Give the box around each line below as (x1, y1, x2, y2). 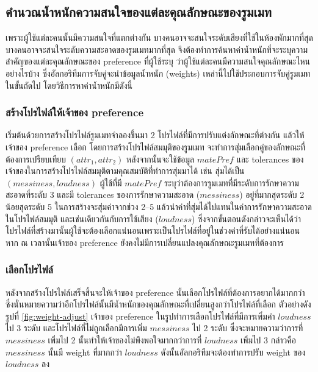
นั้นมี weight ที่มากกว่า (48, 345, 122, 358)
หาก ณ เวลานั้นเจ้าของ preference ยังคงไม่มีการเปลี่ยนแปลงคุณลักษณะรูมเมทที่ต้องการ (5, 236, 284, 248)
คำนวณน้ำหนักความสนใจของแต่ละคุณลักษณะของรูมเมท (5, 2, 272, 21)
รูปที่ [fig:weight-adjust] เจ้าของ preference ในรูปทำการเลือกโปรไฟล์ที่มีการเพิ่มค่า (5, 309, 275, 322)
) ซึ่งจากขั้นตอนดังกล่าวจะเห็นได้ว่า (192, 212, 302, 225)
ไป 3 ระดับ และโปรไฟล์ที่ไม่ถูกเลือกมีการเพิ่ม (5, 321, 147, 334)
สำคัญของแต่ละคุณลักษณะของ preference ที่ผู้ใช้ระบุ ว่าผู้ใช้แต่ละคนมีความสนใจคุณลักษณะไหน (5, 55, 310, 68)
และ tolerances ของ (236, 152, 304, 165)
